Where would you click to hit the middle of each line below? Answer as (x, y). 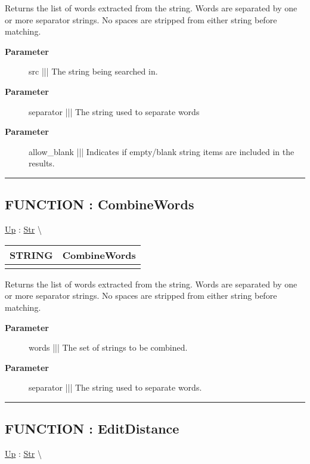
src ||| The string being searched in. (93, 71)
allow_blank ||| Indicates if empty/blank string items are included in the (162, 151)
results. (42, 163)
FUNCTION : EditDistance (92, 429)
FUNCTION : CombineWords (100, 204)
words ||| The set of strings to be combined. (108, 347)
